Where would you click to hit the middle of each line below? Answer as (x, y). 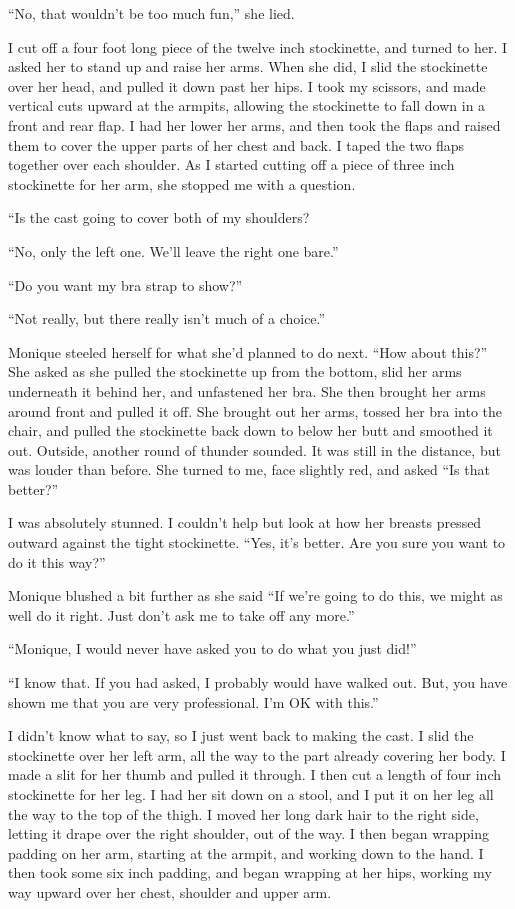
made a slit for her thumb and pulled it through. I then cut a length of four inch (255, 774)
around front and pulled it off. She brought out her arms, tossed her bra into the (255, 410)
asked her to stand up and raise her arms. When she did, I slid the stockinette (248, 66)
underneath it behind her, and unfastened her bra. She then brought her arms (247, 390)
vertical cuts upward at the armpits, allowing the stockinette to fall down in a (247, 105)
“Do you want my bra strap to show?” (125, 284)
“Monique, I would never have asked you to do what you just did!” (212, 648)
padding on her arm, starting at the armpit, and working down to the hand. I (246, 852)
